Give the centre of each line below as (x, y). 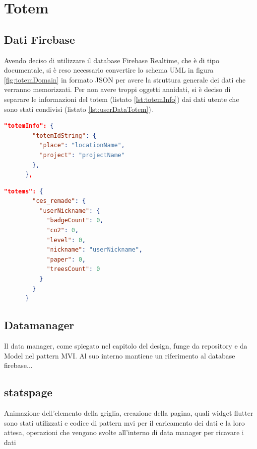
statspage (28, 392)
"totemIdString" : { (64, 135)
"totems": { (24, 191)
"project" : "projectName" (82, 155)
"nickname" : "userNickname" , (95, 250)
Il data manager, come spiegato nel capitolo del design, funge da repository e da (126, 346)
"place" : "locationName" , (82, 145)
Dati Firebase (40, 39)
